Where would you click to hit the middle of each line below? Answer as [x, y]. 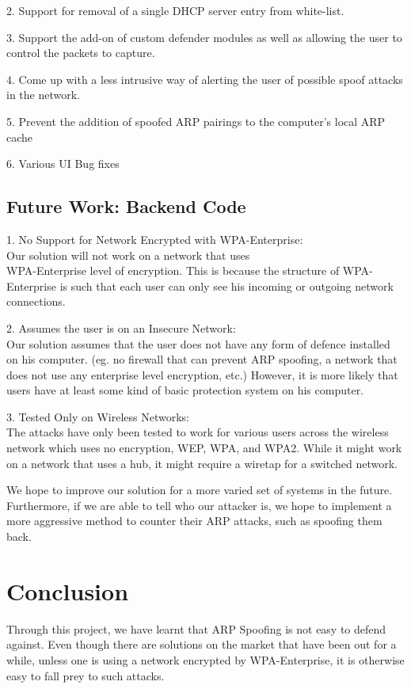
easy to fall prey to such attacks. [86, 675]
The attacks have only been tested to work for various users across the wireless [198, 432]
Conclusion [68, 590]
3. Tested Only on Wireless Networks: [98, 416]
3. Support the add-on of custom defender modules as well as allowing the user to [204, 37]
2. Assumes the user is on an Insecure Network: [121, 327]
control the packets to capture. [81, 53]
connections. [36, 301]
